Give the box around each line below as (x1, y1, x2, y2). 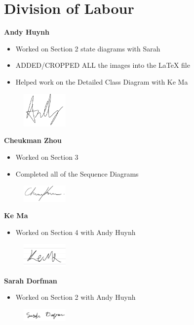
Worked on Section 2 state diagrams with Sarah (15, 43, 160, 53)
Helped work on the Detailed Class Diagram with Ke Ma (15, 76, 188, 87)
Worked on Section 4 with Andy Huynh (15, 227, 136, 237)
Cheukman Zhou (4, 135, 62, 145)
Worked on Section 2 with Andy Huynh (15, 292, 136, 302)
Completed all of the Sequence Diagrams (15, 168, 139, 179)
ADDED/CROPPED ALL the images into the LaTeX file (15, 60, 190, 70)
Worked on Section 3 (15, 152, 78, 162)
